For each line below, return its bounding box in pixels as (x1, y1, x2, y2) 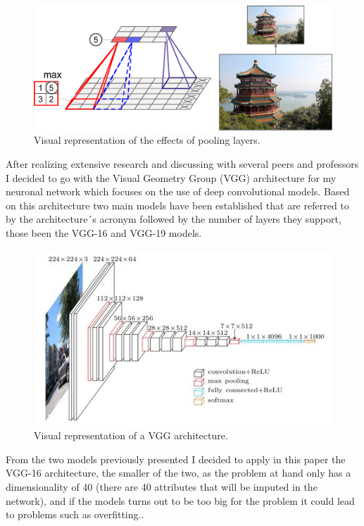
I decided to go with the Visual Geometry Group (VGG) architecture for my (6, 170, 337, 185)
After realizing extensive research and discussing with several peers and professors (6, 156, 359, 171)
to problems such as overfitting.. (6, 507, 144, 522)
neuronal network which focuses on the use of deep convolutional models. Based (6, 184, 350, 199)
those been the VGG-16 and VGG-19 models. (6, 225, 202, 240)
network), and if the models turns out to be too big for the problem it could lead (6, 493, 355, 508)
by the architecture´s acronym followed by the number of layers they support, (6, 212, 341, 226)
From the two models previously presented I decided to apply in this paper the (6, 451, 346, 466)
